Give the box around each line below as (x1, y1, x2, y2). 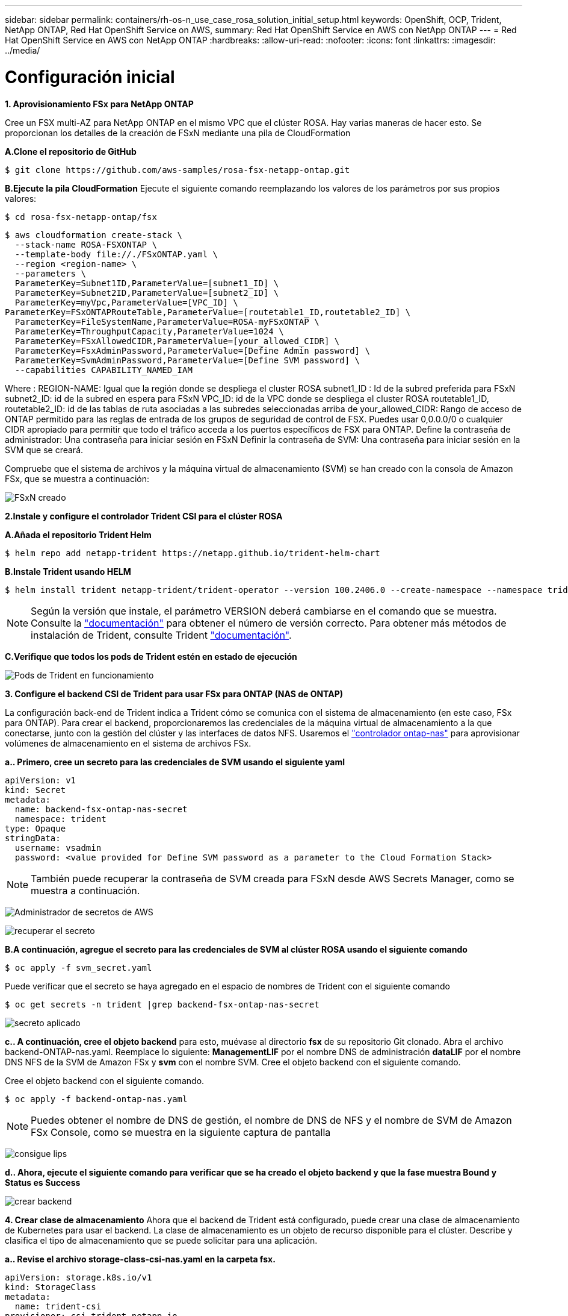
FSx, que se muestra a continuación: (5, 473, 149, 484)
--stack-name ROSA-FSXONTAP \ (14, 239, 157, 249)
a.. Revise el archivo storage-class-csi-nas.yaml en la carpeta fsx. (5, 1253, 276, 1264)
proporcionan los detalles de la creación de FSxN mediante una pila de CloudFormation (5, 127, 351, 138)
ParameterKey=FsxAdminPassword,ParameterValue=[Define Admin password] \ (14, 345, 370, 356)
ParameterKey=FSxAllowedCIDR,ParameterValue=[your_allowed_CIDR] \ (14, 336, 340, 346)
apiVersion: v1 (5, 775, 76, 785)
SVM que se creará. (5, 444, 84, 455)
